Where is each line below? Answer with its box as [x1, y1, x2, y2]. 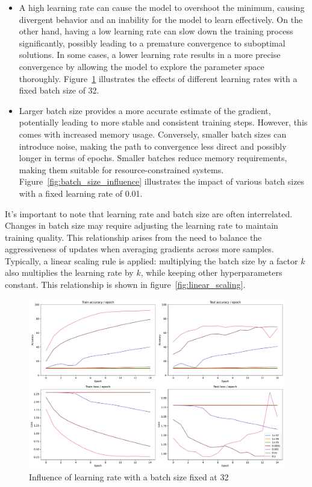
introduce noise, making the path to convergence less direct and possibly [19, 139, 287, 152]
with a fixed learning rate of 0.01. [19, 186, 143, 199]
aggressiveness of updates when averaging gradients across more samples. [5, 243, 274, 255]
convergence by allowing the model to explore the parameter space [19, 60, 264, 72]
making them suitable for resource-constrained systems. [19, 163, 224, 176]
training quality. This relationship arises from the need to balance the [5, 231, 262, 243]
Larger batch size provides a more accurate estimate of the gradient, [19, 104, 271, 116]
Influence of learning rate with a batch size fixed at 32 [29, 471, 229, 483]
